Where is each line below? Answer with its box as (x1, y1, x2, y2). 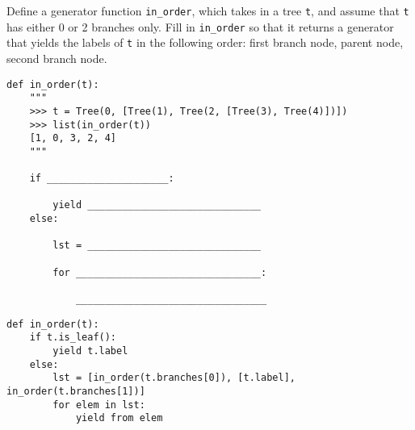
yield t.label (52, 345, 128, 357)
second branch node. (6, 49, 107, 66)
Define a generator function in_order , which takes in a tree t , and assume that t (6, 2, 409, 19)
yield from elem (75, 412, 163, 424)
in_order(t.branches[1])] (6, 386, 145, 397)
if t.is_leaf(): (29, 332, 117, 344)
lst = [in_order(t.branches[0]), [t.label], (52, 372, 296, 384)
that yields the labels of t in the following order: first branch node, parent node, (6, 34, 404, 51)
